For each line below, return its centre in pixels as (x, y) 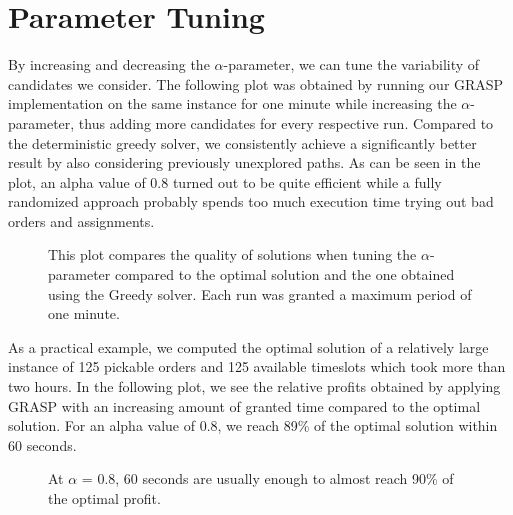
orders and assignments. (81, 220)
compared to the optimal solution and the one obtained (284, 274)
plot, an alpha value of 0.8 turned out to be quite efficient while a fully (225, 181)
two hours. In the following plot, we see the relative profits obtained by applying (254, 386)
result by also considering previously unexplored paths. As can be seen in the (244, 162)
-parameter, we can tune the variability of (351, 64)
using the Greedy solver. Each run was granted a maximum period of (260, 293)
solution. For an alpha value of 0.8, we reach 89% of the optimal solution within (253, 425)
